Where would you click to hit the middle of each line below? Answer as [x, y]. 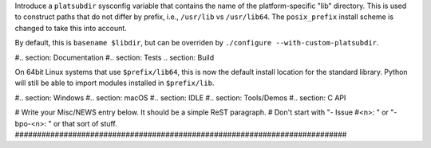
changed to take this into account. [71, 28]
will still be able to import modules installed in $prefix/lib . [115, 83]
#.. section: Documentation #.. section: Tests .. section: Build [115, 57]
